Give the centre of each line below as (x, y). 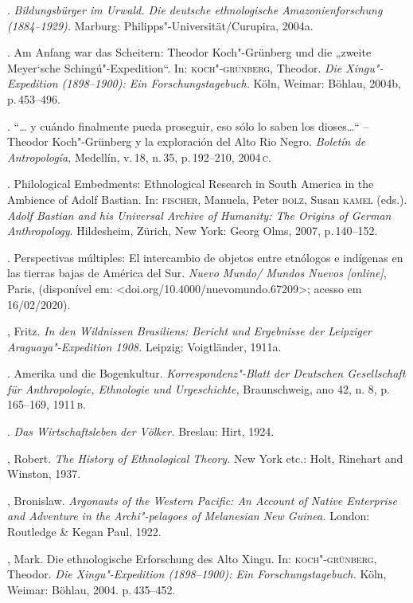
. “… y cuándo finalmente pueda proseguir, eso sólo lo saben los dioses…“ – (188, 125)
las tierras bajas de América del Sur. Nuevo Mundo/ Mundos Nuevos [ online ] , (197, 273)
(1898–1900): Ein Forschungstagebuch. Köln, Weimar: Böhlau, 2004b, (231, 83)
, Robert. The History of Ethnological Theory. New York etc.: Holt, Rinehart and (205, 458)
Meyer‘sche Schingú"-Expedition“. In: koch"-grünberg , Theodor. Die (175, 67)
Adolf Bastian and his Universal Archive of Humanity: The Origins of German (199, 215)
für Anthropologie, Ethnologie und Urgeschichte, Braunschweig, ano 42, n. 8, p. (199, 388)
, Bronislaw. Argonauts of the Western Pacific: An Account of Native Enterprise (203, 500)
